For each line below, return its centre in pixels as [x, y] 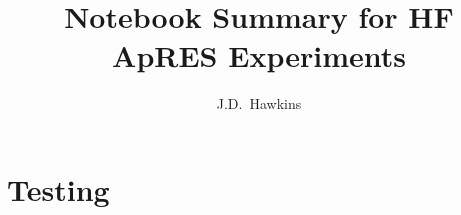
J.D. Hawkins [259, 103]
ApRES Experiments [259, 55]
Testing [58, 188]
